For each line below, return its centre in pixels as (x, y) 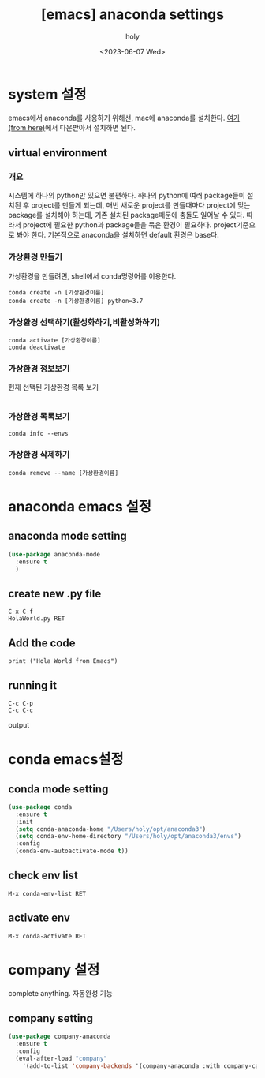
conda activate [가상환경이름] (54, 340)
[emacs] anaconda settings (132, 15)
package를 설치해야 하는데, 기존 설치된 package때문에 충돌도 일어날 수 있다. (127, 215)
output (19, 724)
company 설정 (54, 969)
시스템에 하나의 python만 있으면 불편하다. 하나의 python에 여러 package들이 (127, 196)
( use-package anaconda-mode (54, 554)
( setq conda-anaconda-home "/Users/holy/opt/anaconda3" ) (111, 829)
